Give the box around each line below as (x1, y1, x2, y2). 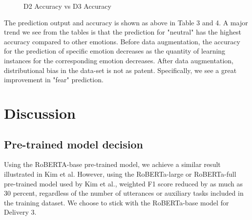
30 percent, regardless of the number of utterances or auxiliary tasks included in (4, 188, 244, 198)
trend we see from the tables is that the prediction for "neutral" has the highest (4, 27, 241, 37)
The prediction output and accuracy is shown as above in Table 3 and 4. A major (4, 17, 248, 27)
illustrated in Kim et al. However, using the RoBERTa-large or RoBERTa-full (4, 168, 236, 179)
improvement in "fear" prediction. (4, 74, 104, 85)
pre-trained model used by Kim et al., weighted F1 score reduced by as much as (4, 178, 243, 188)
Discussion (4, 103, 76, 123)
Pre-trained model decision (4, 136, 144, 151)
